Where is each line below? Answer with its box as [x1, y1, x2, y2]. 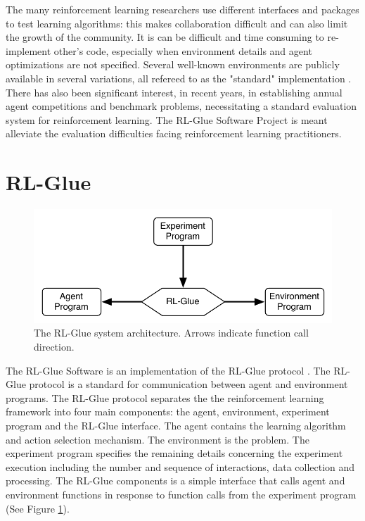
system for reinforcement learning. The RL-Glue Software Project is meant [6, 112, 328, 127]
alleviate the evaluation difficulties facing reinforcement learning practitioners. [6, 126, 342, 141]
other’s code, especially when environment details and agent [53, 43, 312, 58]
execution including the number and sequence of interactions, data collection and [6, 459, 355, 474]
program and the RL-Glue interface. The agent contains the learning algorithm [6, 418, 346, 432]
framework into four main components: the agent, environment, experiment [6, 404, 330, 419]
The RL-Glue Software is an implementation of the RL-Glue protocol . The [6, 363, 331, 377]
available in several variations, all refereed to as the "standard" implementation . [6, 70, 352, 85]
